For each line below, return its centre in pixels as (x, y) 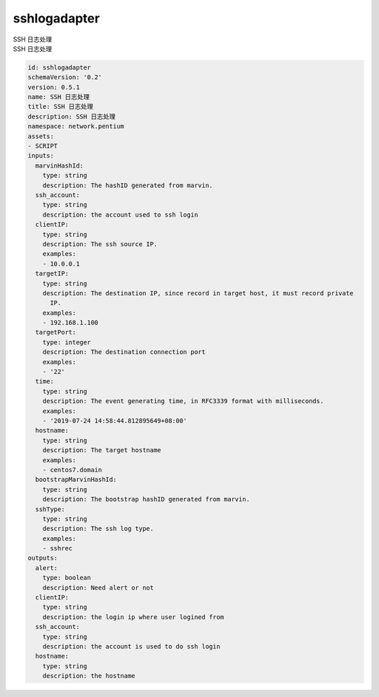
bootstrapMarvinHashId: (76, 480)
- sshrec (58, 548)
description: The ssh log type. (98, 529)
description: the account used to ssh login (120, 215)
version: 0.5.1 (54, 87)
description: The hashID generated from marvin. (128, 185)
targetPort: (56, 332)
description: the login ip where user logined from (133, 617)
